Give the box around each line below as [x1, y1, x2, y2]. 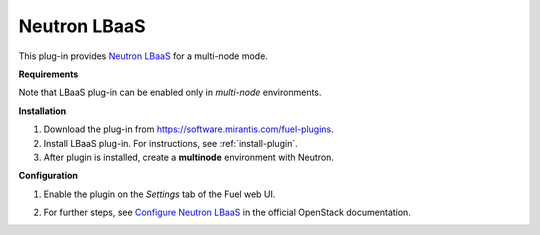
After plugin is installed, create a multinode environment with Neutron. [43, 151, 335, 163]
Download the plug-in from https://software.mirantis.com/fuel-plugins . [43, 123, 334, 135]
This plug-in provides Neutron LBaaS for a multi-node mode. [18, 50, 269, 62]
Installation [18, 105, 67, 117]
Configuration [18, 170, 79, 182]
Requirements [18, 68, 79, 80]
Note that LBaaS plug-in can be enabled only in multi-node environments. [18, 86, 322, 99]
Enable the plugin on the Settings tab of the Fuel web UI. [43, 188, 276, 200]
